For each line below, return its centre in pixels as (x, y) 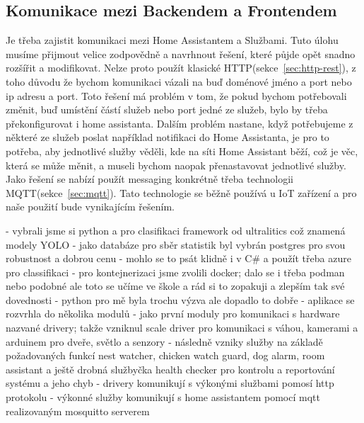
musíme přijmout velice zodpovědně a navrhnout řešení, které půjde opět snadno (181, 53)
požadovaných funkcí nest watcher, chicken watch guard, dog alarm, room (165, 355)
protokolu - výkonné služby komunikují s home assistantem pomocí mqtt (163, 397)
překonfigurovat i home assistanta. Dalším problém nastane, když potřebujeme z (180, 123)
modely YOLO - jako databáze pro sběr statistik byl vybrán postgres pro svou (176, 244)
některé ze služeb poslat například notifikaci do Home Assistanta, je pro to (168, 137)
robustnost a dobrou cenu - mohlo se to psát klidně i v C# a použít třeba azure (178, 258)
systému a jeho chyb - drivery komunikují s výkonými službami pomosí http (170, 383)
